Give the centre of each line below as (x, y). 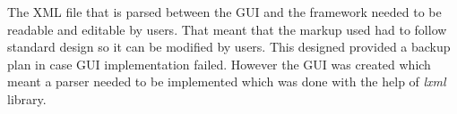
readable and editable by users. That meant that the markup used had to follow (227, 29)
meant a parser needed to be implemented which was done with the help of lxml (227, 81)
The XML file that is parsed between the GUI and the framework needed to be (224, 12)
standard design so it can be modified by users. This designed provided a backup (229, 47)
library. (27, 98)
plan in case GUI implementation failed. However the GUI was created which (219, 64)
